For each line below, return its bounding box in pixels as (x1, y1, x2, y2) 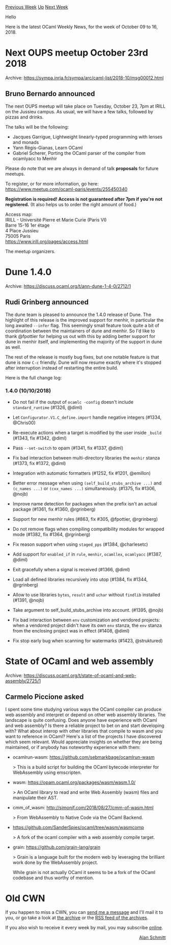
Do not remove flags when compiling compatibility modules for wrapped (12, 526, 164, 532)
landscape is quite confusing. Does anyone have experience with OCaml (5, 717, 157, 723)
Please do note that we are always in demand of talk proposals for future (5, 165, 159, 172)
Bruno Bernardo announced (5, 89, 95, 98)
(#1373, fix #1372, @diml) (12, 460, 66, 466)
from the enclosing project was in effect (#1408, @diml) (12, 627, 130, 634)
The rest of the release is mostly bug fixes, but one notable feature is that (5, 354, 159, 360)
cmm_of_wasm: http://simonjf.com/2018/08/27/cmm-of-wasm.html (12, 804, 154, 810)
